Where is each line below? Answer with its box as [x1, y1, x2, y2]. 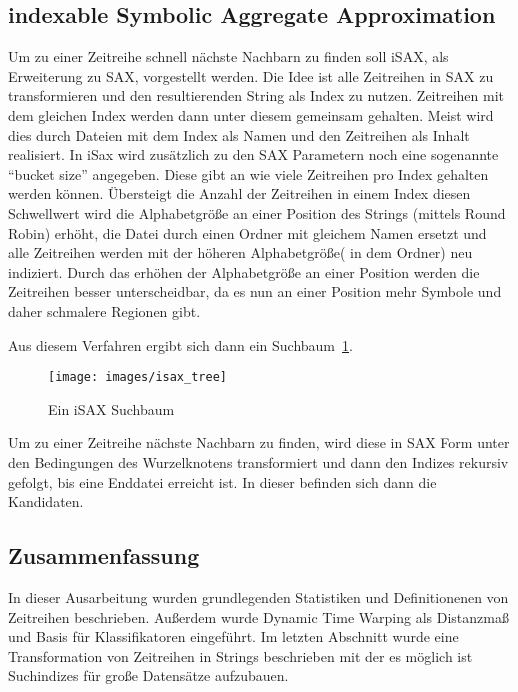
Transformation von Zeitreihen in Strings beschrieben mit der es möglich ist [8, 645, 473, 666]
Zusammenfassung [8, 540, 200, 571]
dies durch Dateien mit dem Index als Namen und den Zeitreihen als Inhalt [8, 124, 470, 145]
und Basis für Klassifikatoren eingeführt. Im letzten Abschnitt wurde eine [8, 626, 459, 647]
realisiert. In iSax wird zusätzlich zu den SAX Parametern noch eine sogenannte [8, 144, 499, 165]
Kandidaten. [8, 491, 84, 512]
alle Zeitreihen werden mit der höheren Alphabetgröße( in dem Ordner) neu [8, 242, 473, 263]
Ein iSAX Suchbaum [48, 398, 175, 419]
